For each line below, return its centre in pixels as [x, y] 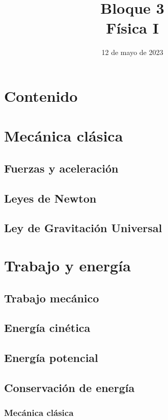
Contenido [41, 95]
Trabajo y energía [67, 265]
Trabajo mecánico [52, 298]
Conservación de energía [69, 387]
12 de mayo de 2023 [132, 52]
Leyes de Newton [50, 198]
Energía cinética [47, 328]
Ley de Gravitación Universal [83, 228]
